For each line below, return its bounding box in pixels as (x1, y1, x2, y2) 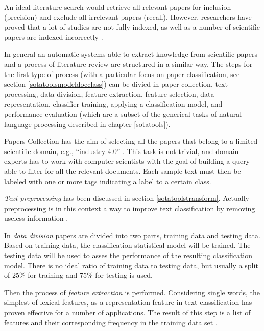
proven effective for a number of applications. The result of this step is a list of (4, 307, 251, 318)
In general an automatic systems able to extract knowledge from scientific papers (4, 48, 257, 59)
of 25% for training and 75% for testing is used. (4, 270, 153, 281)
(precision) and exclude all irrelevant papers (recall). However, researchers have (4, 11, 252, 22)
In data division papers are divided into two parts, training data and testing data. (4, 230, 260, 240)
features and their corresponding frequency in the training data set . (4, 317, 218, 327)
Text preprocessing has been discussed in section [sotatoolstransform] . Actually (4, 193, 249, 203)
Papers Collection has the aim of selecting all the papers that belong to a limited (4, 136, 258, 146)
